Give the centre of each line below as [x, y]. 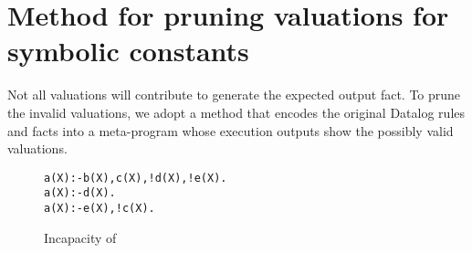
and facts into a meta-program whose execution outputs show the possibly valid [231, 130]
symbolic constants [128, 51]
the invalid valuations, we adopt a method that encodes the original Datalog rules [236, 112]
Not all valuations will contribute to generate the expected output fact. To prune [234, 95]
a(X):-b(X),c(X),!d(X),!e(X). [136, 178]
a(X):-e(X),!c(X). [100, 208]
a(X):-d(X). [80, 193]
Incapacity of [80, 237]
